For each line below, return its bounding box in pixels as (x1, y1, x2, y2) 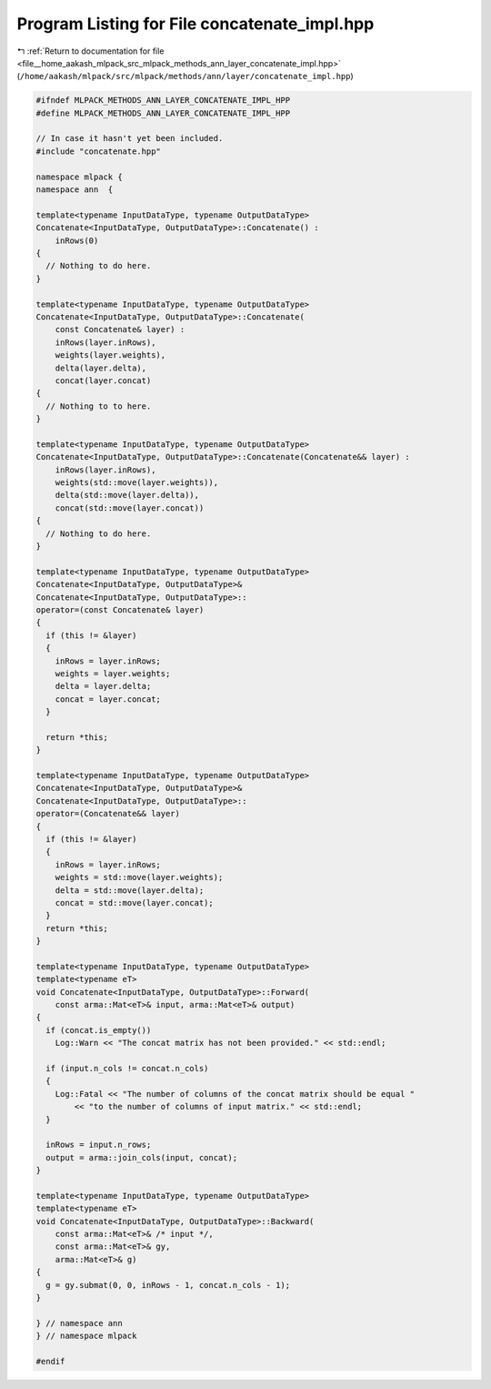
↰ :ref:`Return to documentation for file (16, 46, 165, 56)
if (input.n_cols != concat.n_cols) (45, 1063, 209, 1073)
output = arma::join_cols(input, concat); (45, 1152, 238, 1162)
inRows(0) (55, 235, 99, 246)
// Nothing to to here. (45, 400, 152, 411)
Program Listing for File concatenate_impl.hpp (16, 14, 375, 34)
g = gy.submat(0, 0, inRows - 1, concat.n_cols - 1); (45, 1280, 291, 1290)
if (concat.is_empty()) (45, 1025, 152, 1035)
